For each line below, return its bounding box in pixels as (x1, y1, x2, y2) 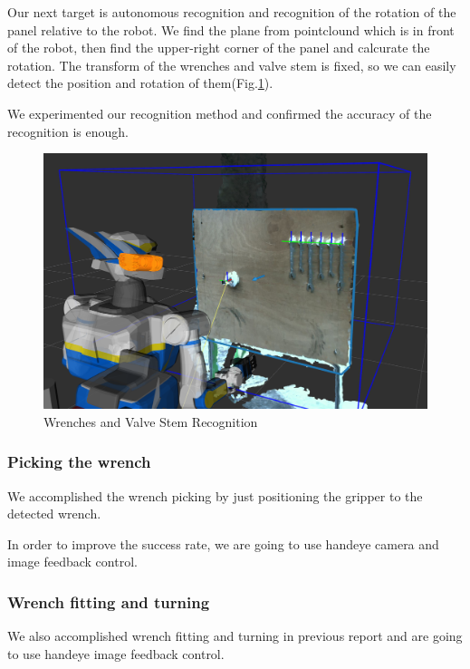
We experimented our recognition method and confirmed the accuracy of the (7, 103, 432, 122)
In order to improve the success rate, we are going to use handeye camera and (7, 534, 439, 553)
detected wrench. (7, 504, 101, 523)
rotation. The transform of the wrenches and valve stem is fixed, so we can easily (7, 55, 456, 74)
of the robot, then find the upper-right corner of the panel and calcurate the (7, 38, 430, 57)
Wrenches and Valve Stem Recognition (43, 412, 258, 431)
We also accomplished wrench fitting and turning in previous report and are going (7, 626, 463, 645)
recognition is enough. (7, 121, 129, 141)
